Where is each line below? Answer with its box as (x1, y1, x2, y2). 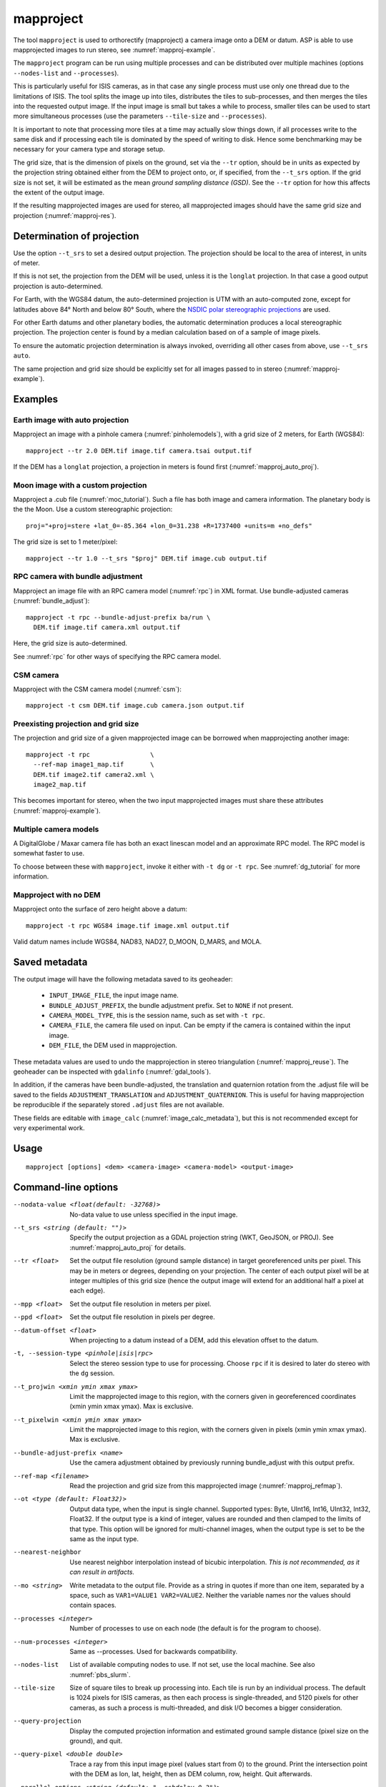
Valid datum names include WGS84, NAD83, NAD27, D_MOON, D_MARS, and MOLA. (13, 937, 262, 946)
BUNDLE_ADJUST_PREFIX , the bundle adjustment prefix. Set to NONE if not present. (49, 1001, 293, 1009)
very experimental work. (13, 1123, 85, 1132)
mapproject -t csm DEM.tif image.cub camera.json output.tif (26, 701, 244, 710)
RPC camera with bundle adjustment (13, 572, 143, 582)
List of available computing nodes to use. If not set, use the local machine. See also (69, 1660, 315, 1669)
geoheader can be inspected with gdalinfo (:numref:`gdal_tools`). (13, 1067, 211, 1076)
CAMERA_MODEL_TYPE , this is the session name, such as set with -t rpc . (49, 1011, 265, 1020)
